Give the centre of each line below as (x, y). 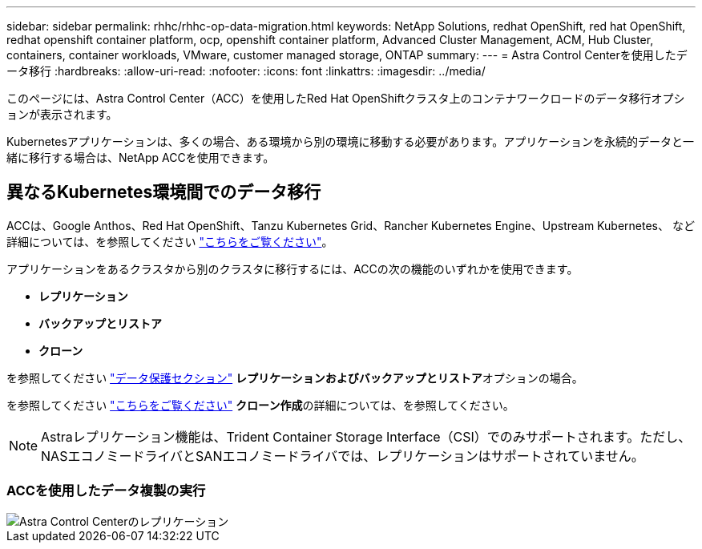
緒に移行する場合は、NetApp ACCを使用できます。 (141, 157)
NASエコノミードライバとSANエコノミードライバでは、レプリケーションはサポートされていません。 (343, 456)
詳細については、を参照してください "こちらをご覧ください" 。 (170, 241)
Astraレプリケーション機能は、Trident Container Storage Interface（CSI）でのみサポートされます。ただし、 (366, 436)
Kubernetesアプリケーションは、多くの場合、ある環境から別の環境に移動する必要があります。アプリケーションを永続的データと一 (350, 141)
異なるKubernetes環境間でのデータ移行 (164, 192)
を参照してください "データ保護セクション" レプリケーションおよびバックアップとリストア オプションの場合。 (295, 377)
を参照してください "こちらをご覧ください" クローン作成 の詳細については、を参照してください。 (260, 405)
